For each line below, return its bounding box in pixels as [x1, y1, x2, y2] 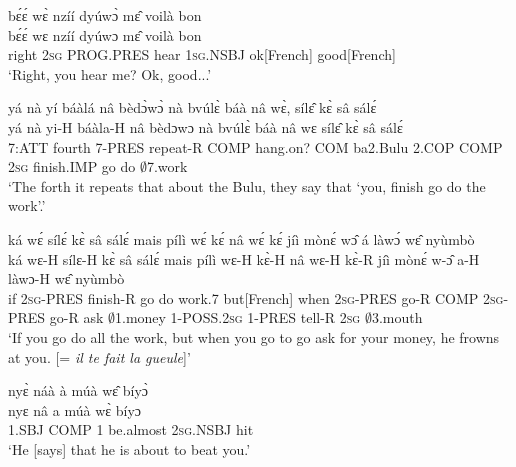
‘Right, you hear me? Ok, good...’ [8, 63, 212, 84]
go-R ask [49, 307, 104, 328]
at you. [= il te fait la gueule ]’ [8, 346, 191, 367]
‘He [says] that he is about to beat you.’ [8, 438, 251, 459]
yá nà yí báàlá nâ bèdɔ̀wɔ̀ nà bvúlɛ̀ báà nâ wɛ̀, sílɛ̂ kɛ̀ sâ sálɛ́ [8, 97, 377, 118]
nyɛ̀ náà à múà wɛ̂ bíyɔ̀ [8, 380, 149, 401]
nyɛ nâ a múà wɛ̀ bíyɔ [8, 399, 142, 420]
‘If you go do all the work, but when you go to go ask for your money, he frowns [8, 326, 500, 347]
